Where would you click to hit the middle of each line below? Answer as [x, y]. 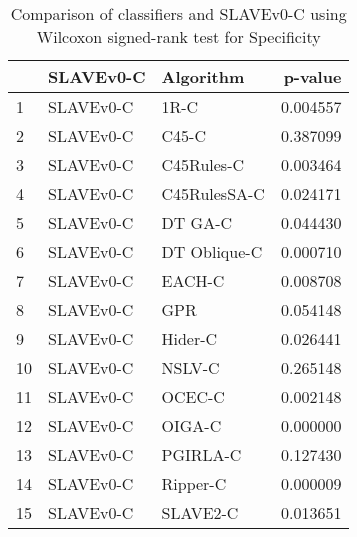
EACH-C [193, 280]
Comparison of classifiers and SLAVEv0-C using [178, 13]
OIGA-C [191, 425]
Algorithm [203, 76]
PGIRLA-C [201, 454]
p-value [312, 76]
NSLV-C [190, 367]
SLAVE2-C [200, 512]
